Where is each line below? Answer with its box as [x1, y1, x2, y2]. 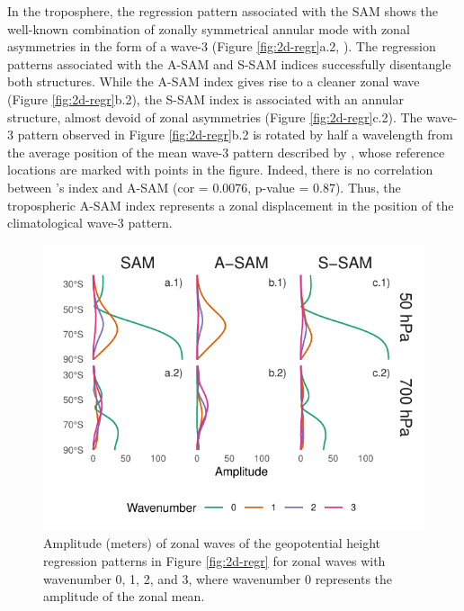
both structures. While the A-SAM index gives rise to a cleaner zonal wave [7, 72, 420, 91]
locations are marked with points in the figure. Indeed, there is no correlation [7, 160, 433, 179]
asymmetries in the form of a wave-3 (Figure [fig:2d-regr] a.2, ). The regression [7, 37, 436, 56]
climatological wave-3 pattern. [7, 213, 173, 232]
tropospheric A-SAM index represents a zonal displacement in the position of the [7, 195, 454, 214]
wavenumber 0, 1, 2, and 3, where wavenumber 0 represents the [43, 569, 393, 588]
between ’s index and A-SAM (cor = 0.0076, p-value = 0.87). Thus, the [7, 177, 401, 196]
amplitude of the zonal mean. [43, 587, 205, 606]
